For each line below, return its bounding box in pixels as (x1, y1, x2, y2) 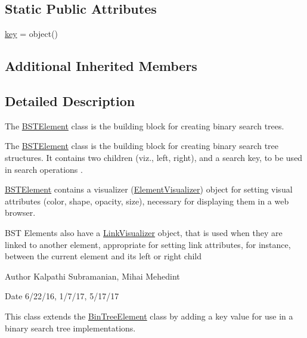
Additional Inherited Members (5, 57, 197, 75)
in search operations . (5, 163, 83, 175)
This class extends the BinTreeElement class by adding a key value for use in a (5, 309, 293, 322)
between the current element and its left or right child (5, 250, 201, 262)
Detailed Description (5, 91, 135, 110)
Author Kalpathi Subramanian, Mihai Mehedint (5, 269, 180, 282)
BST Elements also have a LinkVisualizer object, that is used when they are (5, 226, 283, 238)
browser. (5, 206, 36, 219)
